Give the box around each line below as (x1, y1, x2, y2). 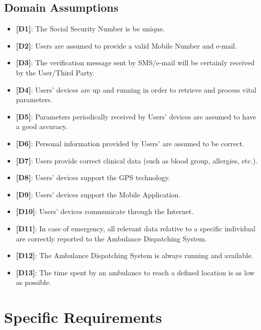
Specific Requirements (4, 307, 162, 327)
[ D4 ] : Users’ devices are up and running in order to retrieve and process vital (16, 84, 256, 95)
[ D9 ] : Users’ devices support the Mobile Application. (16, 189, 181, 199)
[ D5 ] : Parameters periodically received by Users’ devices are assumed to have (16, 111, 256, 121)
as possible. (16, 277, 51, 287)
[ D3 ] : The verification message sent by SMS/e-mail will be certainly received (16, 57, 255, 68)
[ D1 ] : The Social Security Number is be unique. (16, 23, 165, 34)
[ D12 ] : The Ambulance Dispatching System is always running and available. (16, 250, 253, 261)
